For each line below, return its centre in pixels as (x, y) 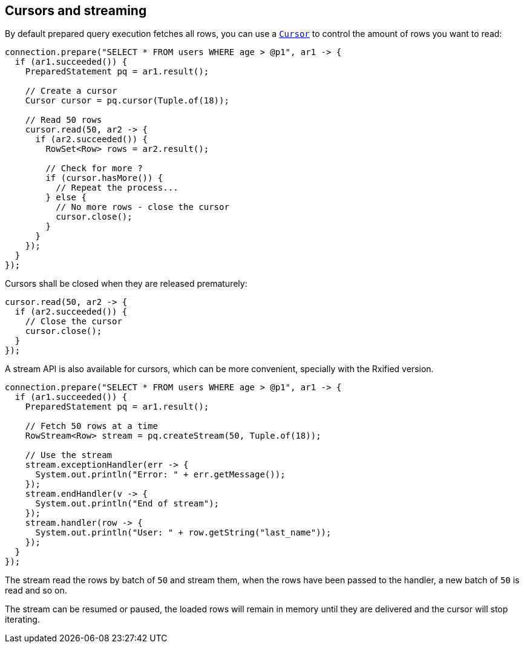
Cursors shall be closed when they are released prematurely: (126, 284)
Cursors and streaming (76, 11)
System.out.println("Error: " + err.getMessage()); (160, 475)
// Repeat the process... (117, 188)
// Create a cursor (71, 91)
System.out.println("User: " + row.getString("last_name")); (183, 533)
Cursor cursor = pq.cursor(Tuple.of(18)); (127, 101)
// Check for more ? (94, 169)
